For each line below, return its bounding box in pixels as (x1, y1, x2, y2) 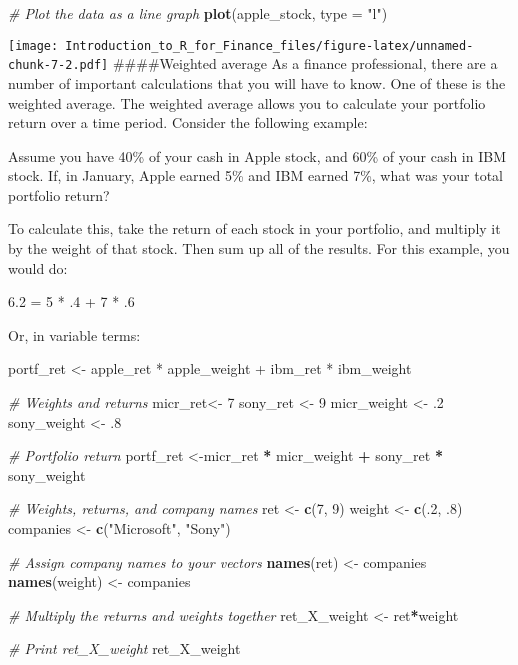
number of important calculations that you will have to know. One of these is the (8, 72, 506, 93)
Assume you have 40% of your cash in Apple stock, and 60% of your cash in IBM (8, 145, 507, 166)
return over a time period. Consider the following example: (8, 112, 368, 133)
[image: (8, 38, 59, 53)
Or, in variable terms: (8, 324, 141, 345)
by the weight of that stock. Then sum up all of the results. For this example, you (8, 238, 510, 259)
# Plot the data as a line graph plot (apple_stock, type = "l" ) (8, 3, 388, 23)
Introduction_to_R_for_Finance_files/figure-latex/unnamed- (65, 38, 474, 53)
